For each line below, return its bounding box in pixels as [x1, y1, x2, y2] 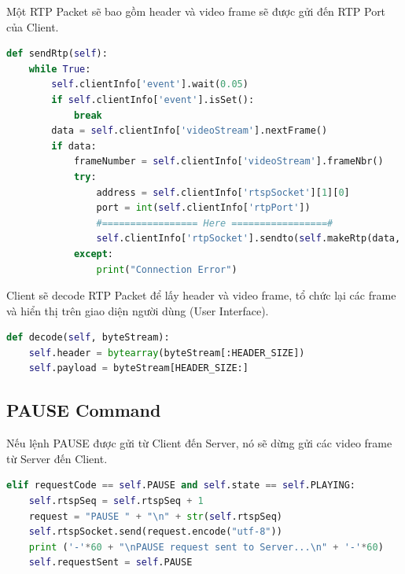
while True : [28, 63, 91, 75]
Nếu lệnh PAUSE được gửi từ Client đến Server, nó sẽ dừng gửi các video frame [6, 435, 392, 451]
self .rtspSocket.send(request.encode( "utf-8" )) [28, 526, 282, 538]
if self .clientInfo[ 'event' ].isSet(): [51, 94, 255, 105]
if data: [51, 140, 97, 152]
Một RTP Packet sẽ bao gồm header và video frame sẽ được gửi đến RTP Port [6, 3, 386, 19]
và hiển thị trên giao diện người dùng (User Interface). [6, 302, 269, 318]
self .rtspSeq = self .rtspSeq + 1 [28, 495, 204, 507]
